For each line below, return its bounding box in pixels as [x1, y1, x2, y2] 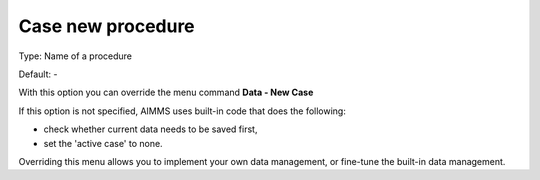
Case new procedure [18, 15, 195, 37]
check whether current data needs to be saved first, [43, 123, 258, 135]
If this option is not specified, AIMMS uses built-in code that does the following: [18, 105, 347, 117]
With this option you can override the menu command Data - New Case [18, 86, 314, 99]
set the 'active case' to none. [43, 137, 164, 149]
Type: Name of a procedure [18, 50, 133, 62]
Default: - [18, 68, 58, 80]
